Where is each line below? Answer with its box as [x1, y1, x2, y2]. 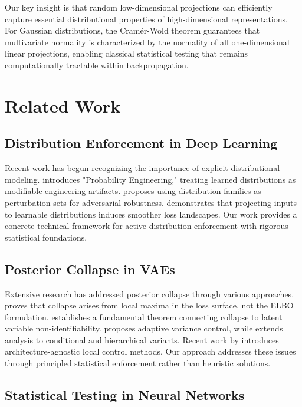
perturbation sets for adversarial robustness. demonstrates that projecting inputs [5, 196, 297, 208]
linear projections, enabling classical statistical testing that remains [5, 47, 248, 60]
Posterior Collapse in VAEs [5, 260, 175, 278]
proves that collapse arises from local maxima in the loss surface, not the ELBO [5, 299, 294, 311]
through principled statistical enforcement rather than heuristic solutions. [5, 357, 271, 369]
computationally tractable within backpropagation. [5, 58, 189, 71]
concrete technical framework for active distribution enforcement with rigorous [5, 219, 288, 232]
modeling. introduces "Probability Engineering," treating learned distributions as [5, 173, 296, 185]
